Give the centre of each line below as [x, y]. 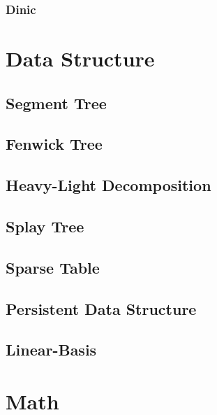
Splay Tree [45, 226]
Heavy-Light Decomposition [108, 185]
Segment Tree [56, 103]
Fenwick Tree [54, 144]
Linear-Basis [51, 350]
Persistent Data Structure [101, 308]
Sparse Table [53, 267]
